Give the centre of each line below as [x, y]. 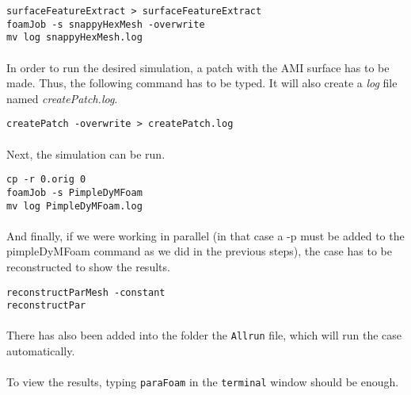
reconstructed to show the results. [88, 266]
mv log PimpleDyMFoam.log [74, 206]
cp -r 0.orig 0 [46, 180]
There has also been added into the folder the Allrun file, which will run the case [204, 335]
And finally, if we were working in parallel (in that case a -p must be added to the [205, 235]
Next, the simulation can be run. [86, 153]
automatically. [41, 351]
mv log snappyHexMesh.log [74, 38]
